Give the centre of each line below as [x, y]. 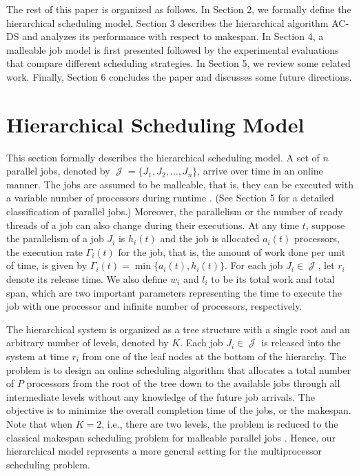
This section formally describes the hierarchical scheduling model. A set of [163, 157]
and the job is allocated [210, 238]
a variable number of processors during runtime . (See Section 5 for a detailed [170, 198]
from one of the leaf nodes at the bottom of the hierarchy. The [214, 356]
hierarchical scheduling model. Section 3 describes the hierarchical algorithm [167, 22]
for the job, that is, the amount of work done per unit [232, 251]
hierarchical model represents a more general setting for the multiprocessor [164, 451]
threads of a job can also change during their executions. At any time [153, 225]
